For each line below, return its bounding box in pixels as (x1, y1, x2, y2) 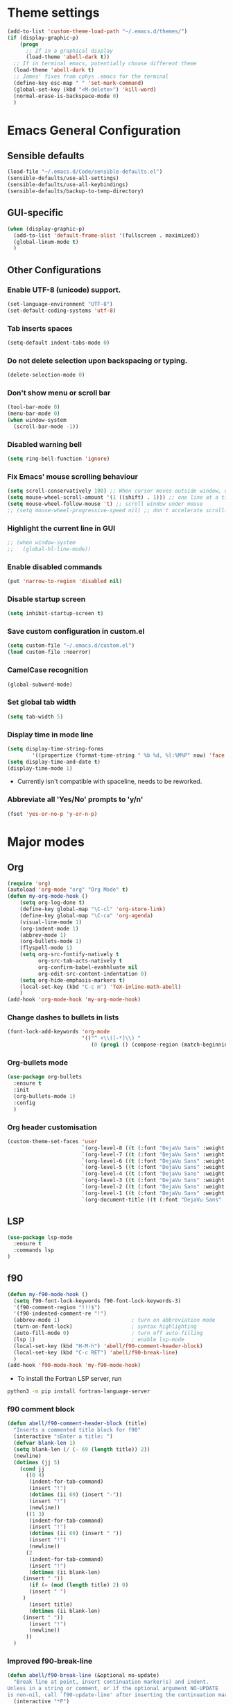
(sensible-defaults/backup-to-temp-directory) (7, 188, 144, 195)
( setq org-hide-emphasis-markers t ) (19, 976, 126, 984)
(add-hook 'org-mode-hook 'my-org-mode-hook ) (7, 996, 141, 1003)
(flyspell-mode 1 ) (19, 944, 73, 951)
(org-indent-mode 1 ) (19, 925, 79, 932)
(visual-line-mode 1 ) (19, 919, 82, 926)
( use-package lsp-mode (7, 1234, 73, 1241)
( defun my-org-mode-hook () (7, 893, 89, 900)
